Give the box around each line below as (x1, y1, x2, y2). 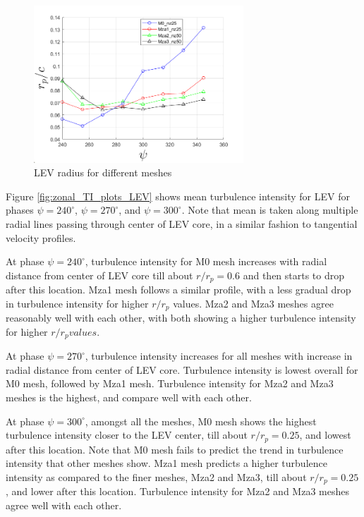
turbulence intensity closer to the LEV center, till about (6, 427, 248, 442)
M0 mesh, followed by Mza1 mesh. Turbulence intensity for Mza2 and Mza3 (6, 376, 334, 391)
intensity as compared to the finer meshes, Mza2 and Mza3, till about (6, 469, 307, 484)
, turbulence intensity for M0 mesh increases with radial (85, 254, 327, 269)
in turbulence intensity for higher (6, 296, 149, 310)
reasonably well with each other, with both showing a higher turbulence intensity (6, 310, 356, 325)
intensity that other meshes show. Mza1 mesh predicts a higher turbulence (6, 456, 327, 470)
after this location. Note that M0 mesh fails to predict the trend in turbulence (6, 442, 344, 456)
